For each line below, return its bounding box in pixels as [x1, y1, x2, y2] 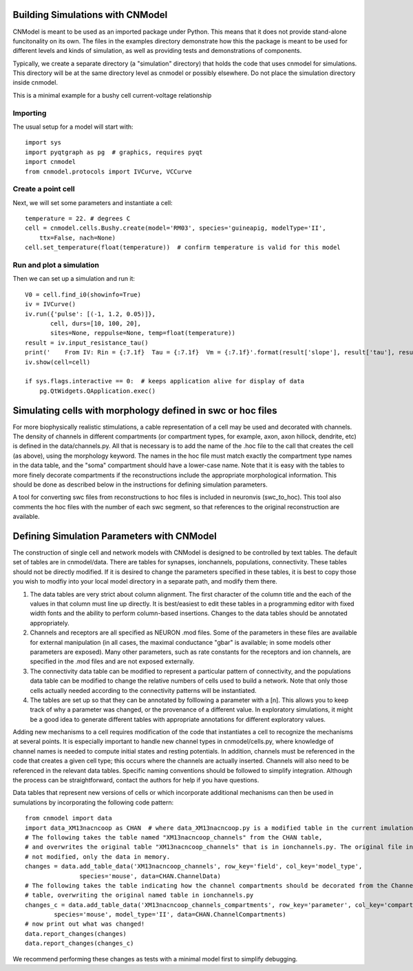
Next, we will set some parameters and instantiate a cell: [12, 198, 173, 206]
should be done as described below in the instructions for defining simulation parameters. [12, 480, 268, 489]
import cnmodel [25, 158, 76, 166]
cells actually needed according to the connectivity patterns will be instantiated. [30, 686, 257, 694]
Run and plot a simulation [12, 260, 100, 270]
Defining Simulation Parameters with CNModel [12, 530, 217, 542]
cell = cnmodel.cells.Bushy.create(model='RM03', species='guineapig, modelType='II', [25, 224, 326, 232]
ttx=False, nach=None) [39, 234, 116, 242]
